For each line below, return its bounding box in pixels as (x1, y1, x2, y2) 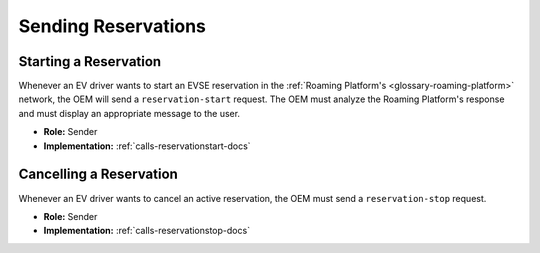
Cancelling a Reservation (18, 166, 179, 183)
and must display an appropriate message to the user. (18, 107, 240, 119)
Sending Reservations (18, 15, 207, 37)
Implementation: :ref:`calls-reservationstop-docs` (43, 225, 250, 237)
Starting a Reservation (18, 53, 162, 70)
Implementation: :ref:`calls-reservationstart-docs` (43, 140, 251, 152)
